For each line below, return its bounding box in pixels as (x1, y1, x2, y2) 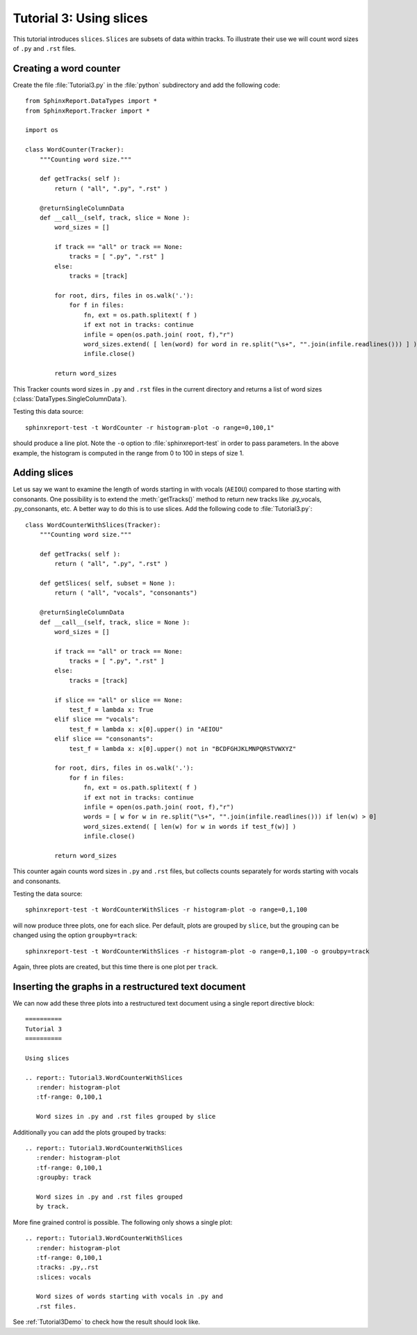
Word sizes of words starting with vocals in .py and (35, 1293, 224, 1300)
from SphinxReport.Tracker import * (25, 106, 150, 115)
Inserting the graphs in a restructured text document (13, 980, 246, 992)
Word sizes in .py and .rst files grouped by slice (35, 1112, 216, 1121)
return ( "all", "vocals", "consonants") (54, 589, 198, 597)
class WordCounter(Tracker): (25, 146, 124, 154)
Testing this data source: (13, 407, 84, 416)
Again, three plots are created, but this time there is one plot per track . (13, 963, 218, 971)
